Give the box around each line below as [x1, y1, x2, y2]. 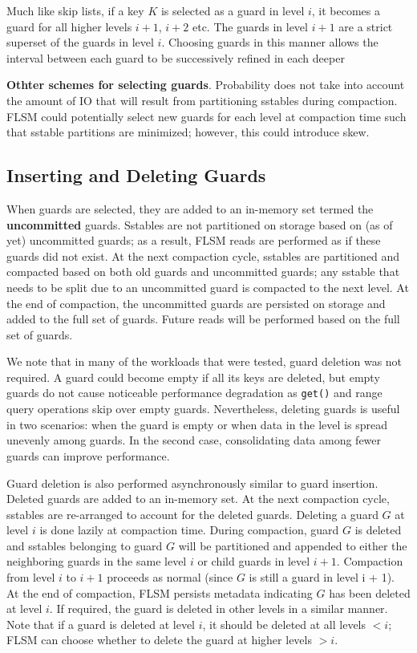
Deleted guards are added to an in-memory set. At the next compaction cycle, [6, 490, 390, 507]
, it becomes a [311, 2, 381, 18]
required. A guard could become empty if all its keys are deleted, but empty [6, 368, 380, 385]
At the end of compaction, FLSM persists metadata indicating [6, 584, 313, 601]
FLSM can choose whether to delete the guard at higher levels [6, 631, 312, 648]
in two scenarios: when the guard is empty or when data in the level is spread [6, 416, 387, 432]
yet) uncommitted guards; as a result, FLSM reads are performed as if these [6, 232, 381, 249]
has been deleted [329, 584, 411, 601]
